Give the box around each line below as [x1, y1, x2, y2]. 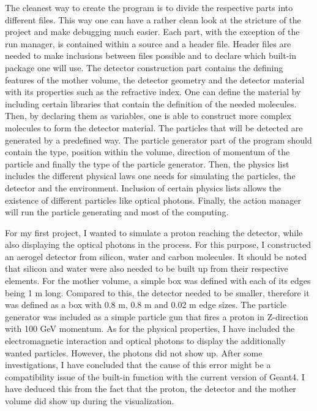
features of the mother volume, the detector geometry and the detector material [5, 73, 305, 86]
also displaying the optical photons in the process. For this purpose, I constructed [5, 238, 311, 251]
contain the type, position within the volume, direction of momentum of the [5, 145, 290, 158]
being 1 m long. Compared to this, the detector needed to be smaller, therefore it [5, 286, 310, 299]
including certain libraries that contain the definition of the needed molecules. [5, 97, 297, 110]
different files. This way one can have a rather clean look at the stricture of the [5, 13, 301, 26]
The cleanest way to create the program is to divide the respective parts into [5, 1, 293, 13]
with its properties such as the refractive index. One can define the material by [5, 85, 301, 98]
